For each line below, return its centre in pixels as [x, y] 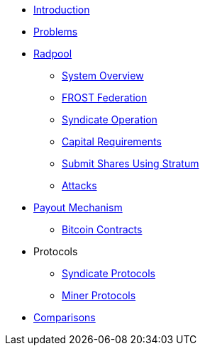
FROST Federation [105, 97]
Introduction [62, 10]
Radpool [53, 54]
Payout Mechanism [78, 207]
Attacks [79, 185]
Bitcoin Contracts [102, 229]
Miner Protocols [99, 295]
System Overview [103, 76]
